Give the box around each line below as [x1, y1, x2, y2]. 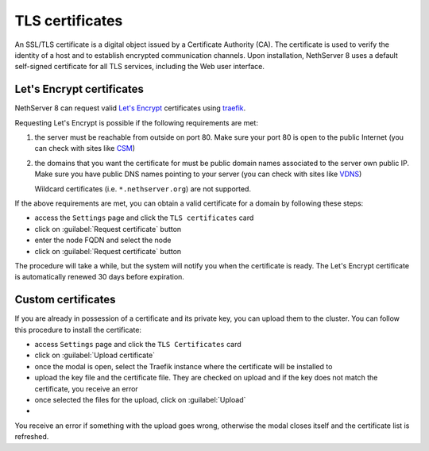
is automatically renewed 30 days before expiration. [14, 272, 184, 282]
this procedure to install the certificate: [14, 325, 142, 334]
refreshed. [14, 432, 49, 441]
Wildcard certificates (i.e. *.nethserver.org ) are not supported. [34, 183, 252, 194]
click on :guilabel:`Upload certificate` [34, 350, 155, 360]
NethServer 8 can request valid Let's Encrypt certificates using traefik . [14, 103, 246, 113]
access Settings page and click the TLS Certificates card [34, 340, 242, 349]
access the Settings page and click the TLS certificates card [34, 213, 254, 222]
